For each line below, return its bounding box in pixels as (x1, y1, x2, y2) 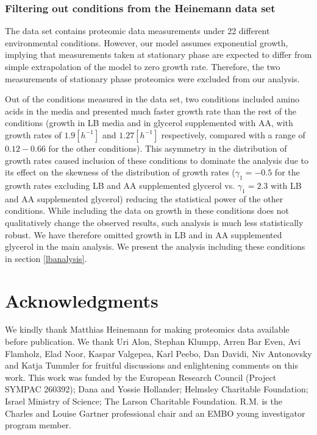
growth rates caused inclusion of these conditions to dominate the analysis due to (5, 154, 308, 166)
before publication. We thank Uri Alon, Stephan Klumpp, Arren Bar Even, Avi (5, 335, 301, 348)
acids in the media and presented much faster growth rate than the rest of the (5, 104, 297, 117)
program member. (5, 419, 72, 431)
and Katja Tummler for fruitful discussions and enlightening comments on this (5, 359, 298, 372)
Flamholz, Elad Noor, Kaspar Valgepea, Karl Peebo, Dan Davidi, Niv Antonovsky (5, 347, 312, 359)
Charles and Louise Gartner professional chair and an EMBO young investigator (5, 406, 305, 419)
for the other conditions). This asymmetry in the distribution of (48, 141, 287, 154)
